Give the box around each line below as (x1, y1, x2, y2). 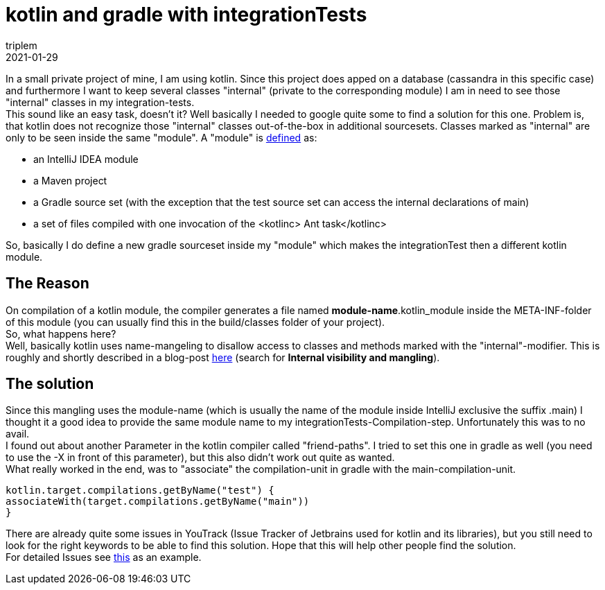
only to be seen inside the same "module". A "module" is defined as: (6, 131, 317, 144)
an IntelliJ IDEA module (33, 153, 139, 165)
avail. (6, 428, 30, 440)
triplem (6, 39, 37, 51)
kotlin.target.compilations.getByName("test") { (6, 485, 274, 496)
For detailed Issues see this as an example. (6, 551, 202, 564)
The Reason (6, 275, 89, 293)
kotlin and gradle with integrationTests (6, 3, 367, 26)
